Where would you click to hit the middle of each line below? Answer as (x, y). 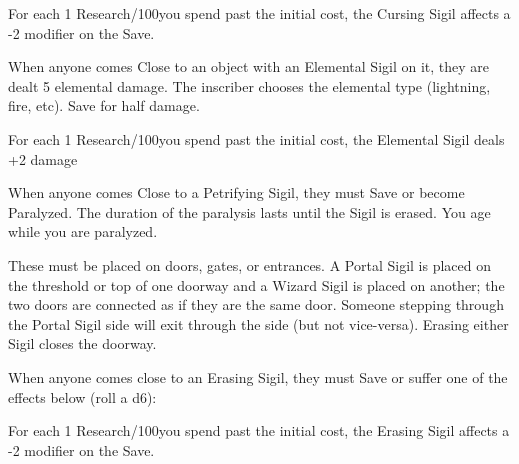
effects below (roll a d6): (82, 396)
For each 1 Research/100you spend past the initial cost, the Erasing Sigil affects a (259, 430)
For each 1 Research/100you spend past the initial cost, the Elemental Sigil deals (256, 138)
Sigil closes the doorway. (82, 343)
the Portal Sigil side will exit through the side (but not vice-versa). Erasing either (258, 323)
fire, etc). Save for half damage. (104, 105)
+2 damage (43, 158)
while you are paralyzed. (83, 231)
